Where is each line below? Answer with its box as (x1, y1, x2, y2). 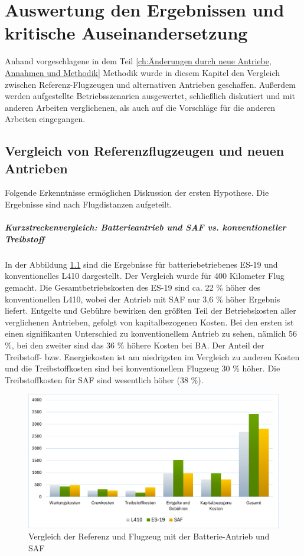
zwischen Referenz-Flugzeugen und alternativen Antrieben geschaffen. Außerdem (5, 78, 296, 90)
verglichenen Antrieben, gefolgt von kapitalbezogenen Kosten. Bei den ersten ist (5, 315, 294, 328)
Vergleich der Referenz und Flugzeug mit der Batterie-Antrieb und (28, 530, 270, 542)
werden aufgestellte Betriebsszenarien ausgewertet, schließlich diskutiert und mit (5, 90, 295, 102)
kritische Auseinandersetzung (5, 21, 248, 45)
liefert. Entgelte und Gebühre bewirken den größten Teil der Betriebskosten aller (5, 304, 296, 317)
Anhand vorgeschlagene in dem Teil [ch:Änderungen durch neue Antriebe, (5, 55, 272, 67)
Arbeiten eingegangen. (5, 113, 86, 125)
